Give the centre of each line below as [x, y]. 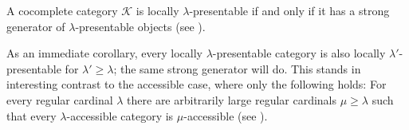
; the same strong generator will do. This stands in [237, 68]
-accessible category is [120, 115]
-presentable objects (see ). [140, 26]
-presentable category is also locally [299, 53]
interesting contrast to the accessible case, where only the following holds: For [197, 84]
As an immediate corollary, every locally [104, 53]
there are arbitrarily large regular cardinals [232, 99]
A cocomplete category [62, 10]
